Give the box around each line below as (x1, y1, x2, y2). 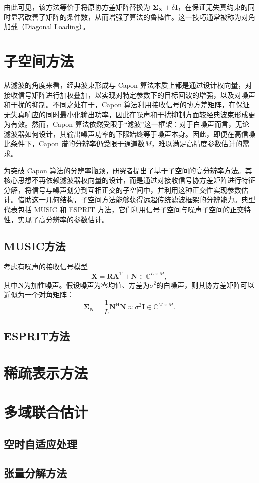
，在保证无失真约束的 (178, 2, 248, 12)
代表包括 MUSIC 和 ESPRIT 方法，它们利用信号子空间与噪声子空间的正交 (4, 204, 244, 215)
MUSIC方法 (4, 238, 66, 253)
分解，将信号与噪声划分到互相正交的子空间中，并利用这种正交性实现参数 (4, 184, 241, 195)
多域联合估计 (4, 402, 88, 422)
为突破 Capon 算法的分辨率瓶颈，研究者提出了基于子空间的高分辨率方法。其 (4, 165, 252, 175)
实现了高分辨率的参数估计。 (17, 214, 109, 224)
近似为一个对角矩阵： (4, 289, 74, 300)
